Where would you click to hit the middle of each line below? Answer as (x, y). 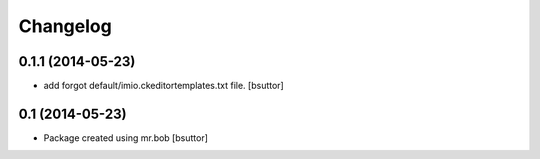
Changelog (65, 26)
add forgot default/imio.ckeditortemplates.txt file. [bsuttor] (163, 86)
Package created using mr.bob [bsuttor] (126, 137)
